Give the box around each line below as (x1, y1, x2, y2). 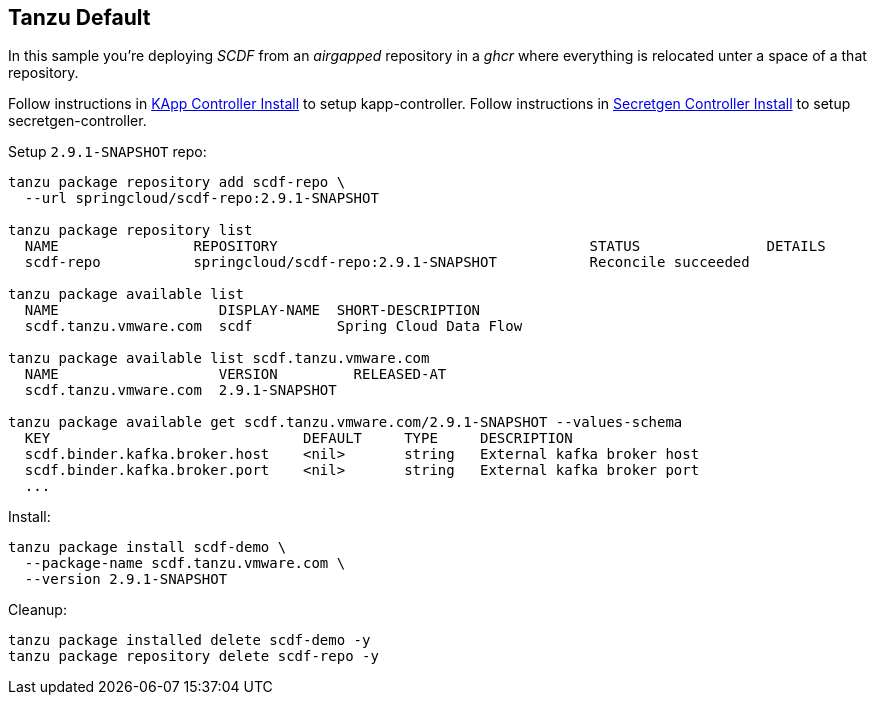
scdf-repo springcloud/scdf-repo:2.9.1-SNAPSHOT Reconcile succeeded (24, 254, 750, 271)
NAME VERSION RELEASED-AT (24, 366, 447, 383)
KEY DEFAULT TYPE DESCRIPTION (24, 430, 573, 447)
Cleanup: (8, 601, 67, 619)
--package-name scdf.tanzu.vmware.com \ (24, 555, 346, 572)
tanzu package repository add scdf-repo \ (8, 174, 346, 191)
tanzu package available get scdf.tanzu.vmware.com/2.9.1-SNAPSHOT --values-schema (8, 414, 683, 431)
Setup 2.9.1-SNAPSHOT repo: (8, 143, 207, 161)
